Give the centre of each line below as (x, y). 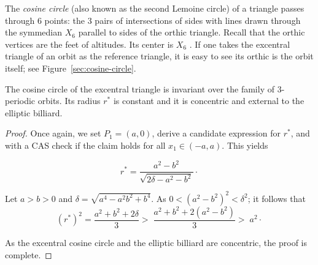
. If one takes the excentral (240, 44)
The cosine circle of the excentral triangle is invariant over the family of (140, 88)
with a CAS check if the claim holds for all (85, 145)
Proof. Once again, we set (53, 133)
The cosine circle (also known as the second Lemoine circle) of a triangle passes (155, 8)
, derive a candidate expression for (216, 133)
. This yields (245, 145)
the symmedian (34, 32)
